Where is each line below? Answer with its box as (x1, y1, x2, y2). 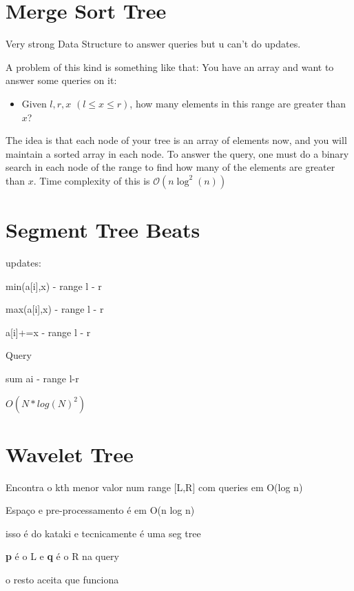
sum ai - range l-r (6, 371, 79, 385)
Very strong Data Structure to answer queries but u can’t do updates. (6, 37, 301, 51)
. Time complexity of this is (33, 173, 150, 187)
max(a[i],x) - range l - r (6, 302, 104, 316)
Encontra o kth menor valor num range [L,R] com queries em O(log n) (6, 479, 303, 494)
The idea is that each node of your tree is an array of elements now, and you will (6, 133, 347, 147)
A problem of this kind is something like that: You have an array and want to (6, 59, 334, 74)
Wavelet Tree (6, 439, 134, 468)
